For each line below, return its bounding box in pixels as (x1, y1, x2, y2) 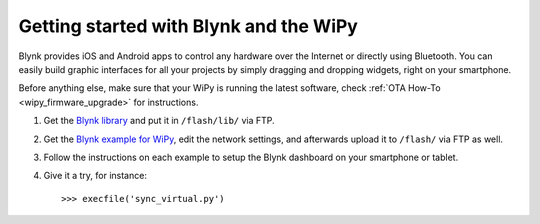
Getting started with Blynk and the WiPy (18, 15, 359, 37)
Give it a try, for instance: (43, 170, 147, 182)
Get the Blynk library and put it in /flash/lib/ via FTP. (43, 115, 275, 127)
